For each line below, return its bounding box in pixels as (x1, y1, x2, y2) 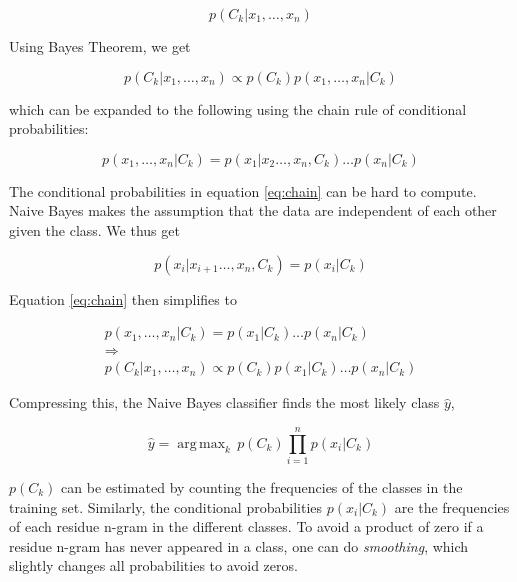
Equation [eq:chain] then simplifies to (9, 288, 237, 309)
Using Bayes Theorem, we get (9, 36, 191, 56)
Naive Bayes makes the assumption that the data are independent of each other (9, 200, 497, 221)
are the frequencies (394, 496, 510, 517)
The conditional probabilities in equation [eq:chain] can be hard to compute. (9, 180, 477, 201)
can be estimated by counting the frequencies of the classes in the (61, 476, 463, 497)
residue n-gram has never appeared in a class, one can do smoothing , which (9, 535, 469, 556)
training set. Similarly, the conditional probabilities (9, 496, 323, 517)
